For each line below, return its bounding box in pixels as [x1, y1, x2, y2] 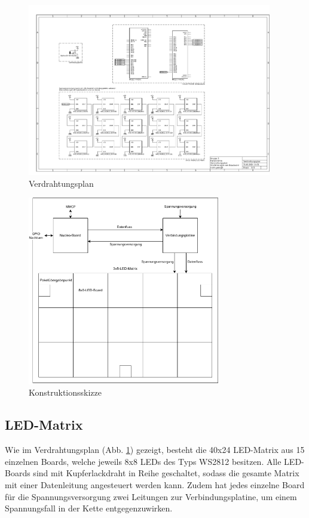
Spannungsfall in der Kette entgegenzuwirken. [5, 502, 173, 514]
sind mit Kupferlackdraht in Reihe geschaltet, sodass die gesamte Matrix [33, 467, 299, 479]
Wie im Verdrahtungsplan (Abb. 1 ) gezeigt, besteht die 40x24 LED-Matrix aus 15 [5, 443, 305, 456]
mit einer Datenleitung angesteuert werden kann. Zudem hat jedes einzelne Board [5, 478, 305, 491]
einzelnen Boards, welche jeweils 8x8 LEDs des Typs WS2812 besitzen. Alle [5, 455, 282, 467]
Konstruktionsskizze [29, 386, 102, 399]
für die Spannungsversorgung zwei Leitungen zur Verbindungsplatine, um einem [5, 490, 297, 502]
